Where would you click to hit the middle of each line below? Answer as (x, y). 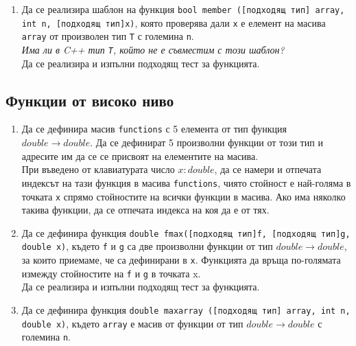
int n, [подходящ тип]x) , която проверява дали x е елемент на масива (174, 22)
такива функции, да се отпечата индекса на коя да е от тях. (145, 210)
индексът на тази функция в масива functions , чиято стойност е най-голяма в (186, 182)
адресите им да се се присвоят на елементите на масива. (140, 155)
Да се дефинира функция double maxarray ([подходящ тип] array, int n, (186, 309)
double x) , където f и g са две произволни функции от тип (147, 246)
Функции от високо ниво (90, 100)
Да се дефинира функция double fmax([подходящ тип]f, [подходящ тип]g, (186, 232)
